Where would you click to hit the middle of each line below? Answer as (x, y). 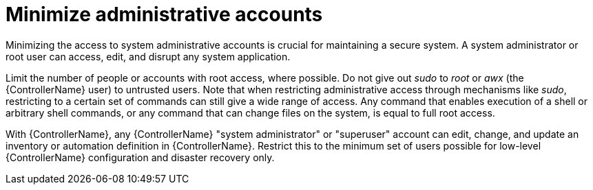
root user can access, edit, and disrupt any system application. (148, 56)
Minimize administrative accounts (164, 14)
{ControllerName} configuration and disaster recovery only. (140, 157)
